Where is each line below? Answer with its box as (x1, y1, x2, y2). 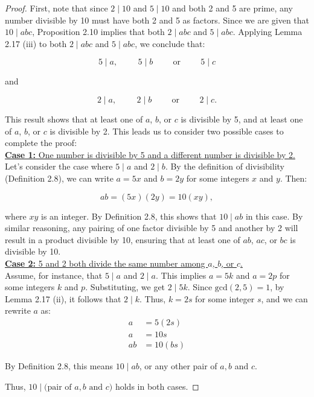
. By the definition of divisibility (165, 160, 284, 173)
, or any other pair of (139, 359, 217, 372)
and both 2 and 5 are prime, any (172, 2, 293, 14)
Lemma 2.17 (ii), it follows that (5, 292, 121, 305)
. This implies (155, 268, 207, 281)
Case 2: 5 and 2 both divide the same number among (5, 256, 205, 269)
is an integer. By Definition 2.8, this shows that (41, 209, 217, 222)
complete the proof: (5, 136, 77, 149)
